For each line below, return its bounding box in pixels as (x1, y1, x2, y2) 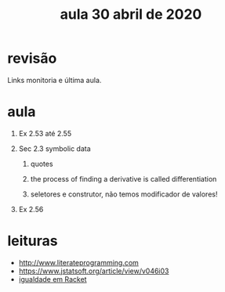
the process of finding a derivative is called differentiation (30, 174, 217, 183)
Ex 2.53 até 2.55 (18, 128, 72, 138)
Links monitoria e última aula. (7, 75, 102, 85)
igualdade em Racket (18, 274, 87, 283)
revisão (7, 49, 57, 67)
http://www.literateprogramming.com (18, 258, 139, 267)
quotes (30, 159, 53, 168)
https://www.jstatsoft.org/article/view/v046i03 (18, 266, 169, 276)
